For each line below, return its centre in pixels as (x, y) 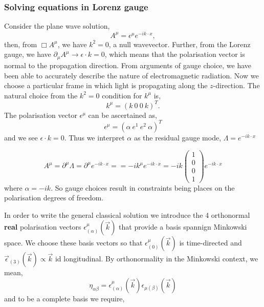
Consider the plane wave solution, (57, 26)
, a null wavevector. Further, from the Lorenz (180, 44)
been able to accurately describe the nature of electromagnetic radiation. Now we (131, 75)
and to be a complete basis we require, (64, 299)
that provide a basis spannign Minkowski (183, 227)
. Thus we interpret (94, 137)
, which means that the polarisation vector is (175, 54)
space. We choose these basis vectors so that (73, 243)
